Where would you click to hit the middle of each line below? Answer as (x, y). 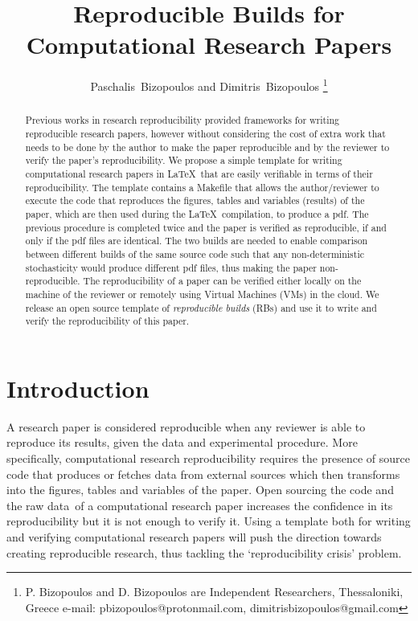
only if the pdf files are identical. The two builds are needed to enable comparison (197, 241)
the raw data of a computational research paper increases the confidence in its (200, 505)
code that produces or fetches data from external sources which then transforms (203, 474)
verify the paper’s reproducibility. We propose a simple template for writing (184, 160)
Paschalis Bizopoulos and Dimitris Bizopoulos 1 (209, 85)
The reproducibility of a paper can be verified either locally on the (222, 281)
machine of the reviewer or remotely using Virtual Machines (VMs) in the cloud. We (202, 294)
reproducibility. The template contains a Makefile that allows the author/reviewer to (202, 187)
